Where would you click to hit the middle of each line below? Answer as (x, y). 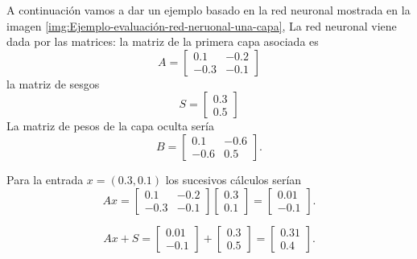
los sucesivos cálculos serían (233, 179)
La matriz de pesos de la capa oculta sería (110, 126)
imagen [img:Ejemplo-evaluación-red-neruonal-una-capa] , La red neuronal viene (202, 25)
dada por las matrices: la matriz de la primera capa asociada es (163, 41)
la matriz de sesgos (53, 83)
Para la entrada (45, 179)
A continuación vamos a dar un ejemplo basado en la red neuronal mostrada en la (208, 10)
